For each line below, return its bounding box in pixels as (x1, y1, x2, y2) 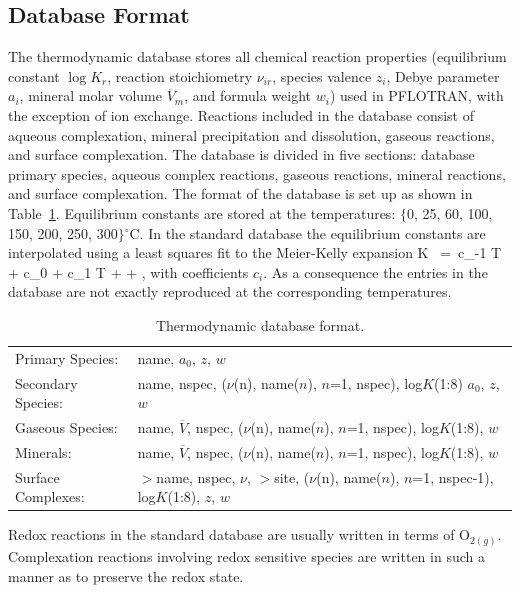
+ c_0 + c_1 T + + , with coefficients (8, 261, 249, 282)
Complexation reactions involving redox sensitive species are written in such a (8, 545, 485, 566)
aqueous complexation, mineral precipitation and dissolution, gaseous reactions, (8, 124, 495, 145)
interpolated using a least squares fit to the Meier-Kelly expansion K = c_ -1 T (8, 242, 502, 263)
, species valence (272, 65, 372, 86)
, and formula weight (184, 85, 312, 106)
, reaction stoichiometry (107, 65, 253, 86)
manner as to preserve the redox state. (8, 565, 244, 586)
